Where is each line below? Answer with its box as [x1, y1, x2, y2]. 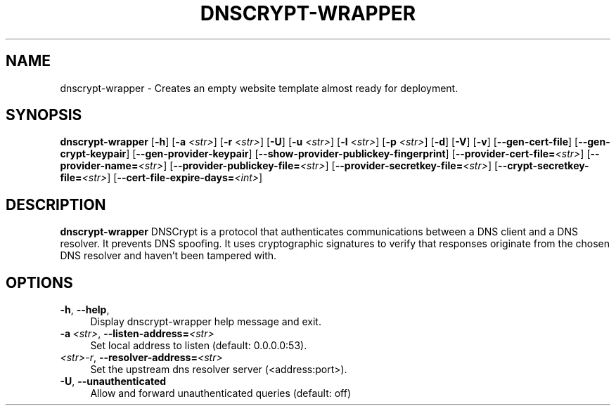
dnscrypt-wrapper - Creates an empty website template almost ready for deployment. [60, 81, 458, 94]
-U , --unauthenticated [60, 375, 167, 388]
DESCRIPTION [6, 195, 106, 214]
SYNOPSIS [6, 106, 82, 124]
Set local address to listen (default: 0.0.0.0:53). [90, 339, 307, 352]
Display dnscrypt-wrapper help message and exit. [90, 315, 321, 328]
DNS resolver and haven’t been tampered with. [60, 249, 277, 262]
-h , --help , [60, 304, 110, 316]
